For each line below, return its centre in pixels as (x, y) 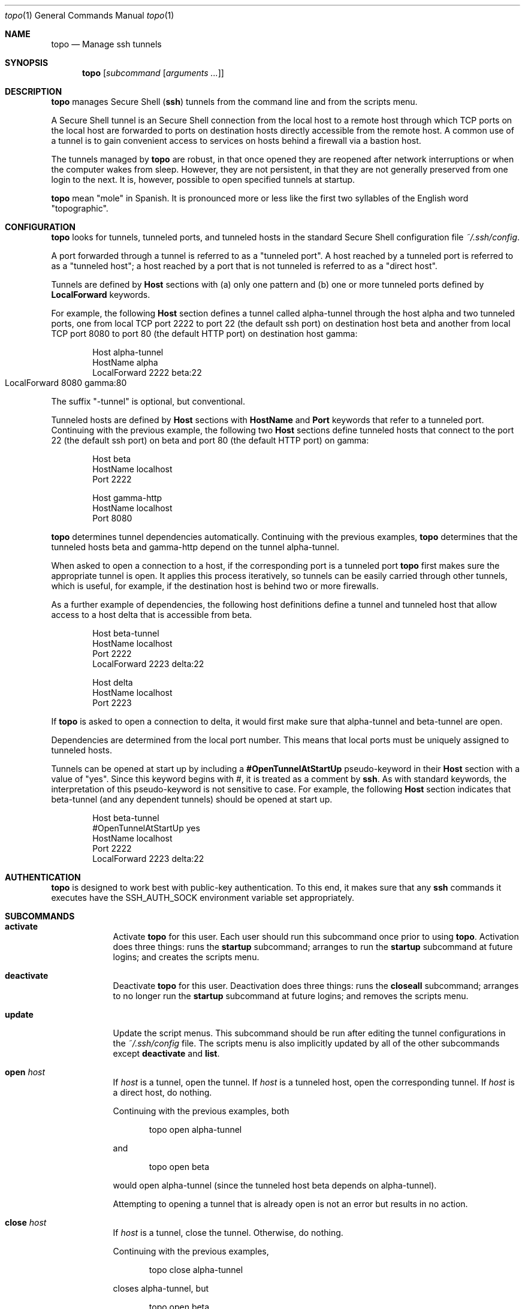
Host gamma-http (127, 498)
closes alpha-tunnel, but (161, 1288)
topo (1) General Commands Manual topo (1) (90, 15)
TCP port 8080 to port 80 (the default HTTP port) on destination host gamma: (204, 334)
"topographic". (80, 208)
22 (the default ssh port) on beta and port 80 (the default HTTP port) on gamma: (210, 440)
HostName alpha (125, 362)
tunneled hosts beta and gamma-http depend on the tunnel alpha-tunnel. (195, 547)
